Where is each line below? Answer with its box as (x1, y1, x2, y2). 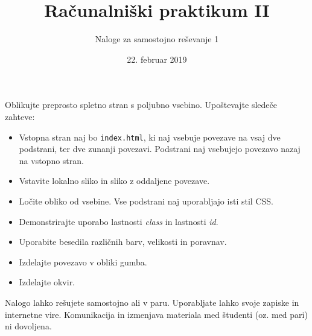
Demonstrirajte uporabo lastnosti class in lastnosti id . (19, 215, 218, 227)
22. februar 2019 (127, 52, 187, 65)
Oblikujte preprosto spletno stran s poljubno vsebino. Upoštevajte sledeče (5, 98, 278, 111)
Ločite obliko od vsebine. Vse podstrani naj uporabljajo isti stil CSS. (19, 194, 273, 207)
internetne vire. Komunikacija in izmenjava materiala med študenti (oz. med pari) (5, 308, 308, 320)
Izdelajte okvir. (19, 276, 75, 288)
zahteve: (5, 110, 35, 122)
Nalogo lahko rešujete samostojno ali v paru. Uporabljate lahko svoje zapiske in (5, 296, 299, 308)
